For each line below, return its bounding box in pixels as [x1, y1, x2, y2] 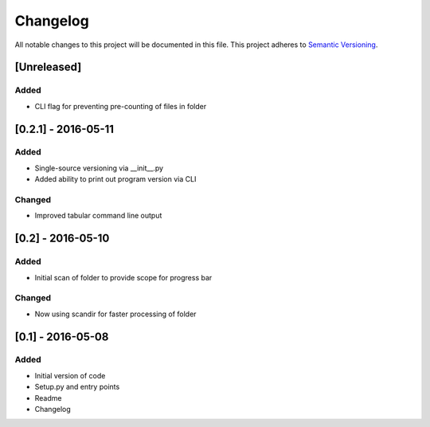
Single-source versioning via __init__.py [34, 163, 163, 173]
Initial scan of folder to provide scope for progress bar [34, 272, 213, 282]
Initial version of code [34, 370, 106, 380]
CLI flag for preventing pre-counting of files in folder [34, 101, 207, 111]
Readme [34, 393, 62, 402]
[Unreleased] [14, 61, 82, 74]
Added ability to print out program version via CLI [34, 174, 197, 184]
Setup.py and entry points [34, 382, 120, 392]
